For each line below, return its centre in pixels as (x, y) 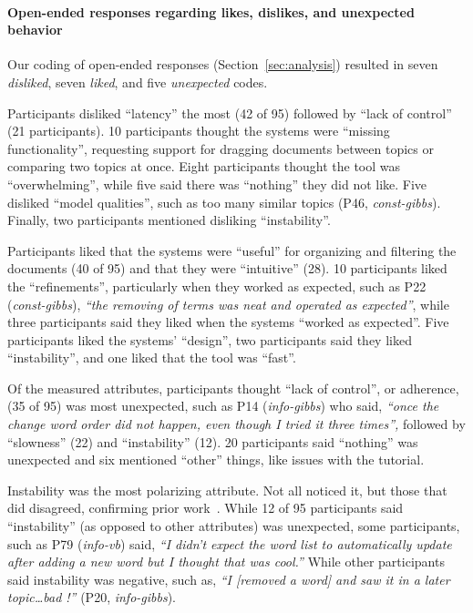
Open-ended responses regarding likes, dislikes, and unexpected (211, 11)
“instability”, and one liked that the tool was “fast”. (152, 358)
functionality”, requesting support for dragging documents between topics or (221, 148)
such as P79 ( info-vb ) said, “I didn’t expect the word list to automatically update (230, 543)
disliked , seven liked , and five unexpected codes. (138, 82)
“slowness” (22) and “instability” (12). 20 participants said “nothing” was (213, 441)
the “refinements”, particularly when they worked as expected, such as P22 (217, 286)
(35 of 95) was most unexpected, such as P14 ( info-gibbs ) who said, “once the (223, 406)
